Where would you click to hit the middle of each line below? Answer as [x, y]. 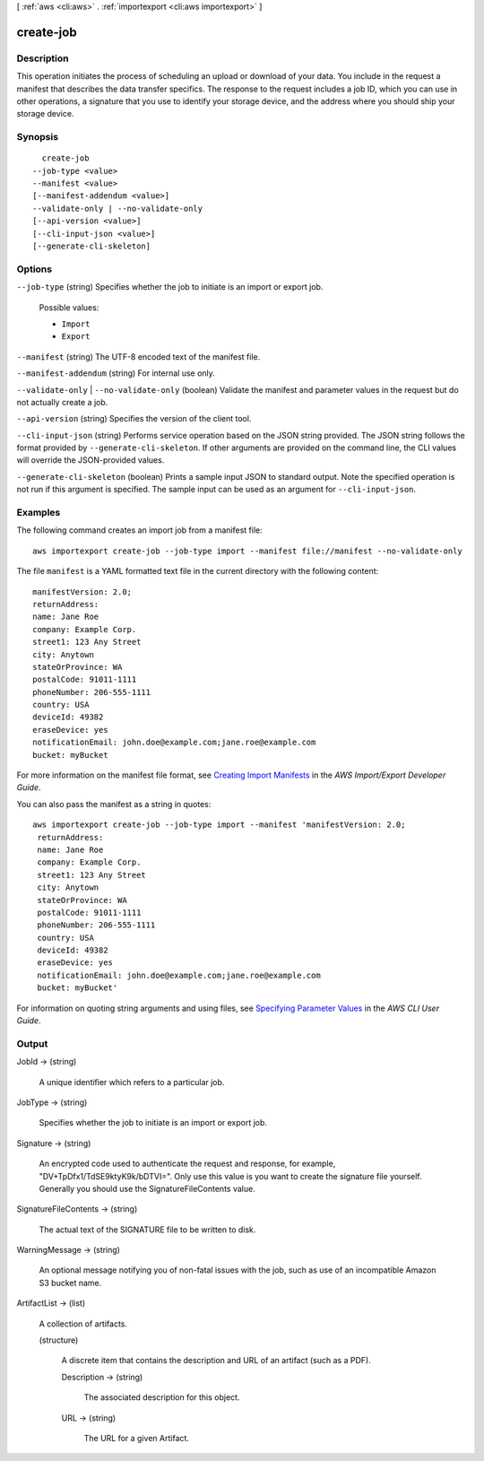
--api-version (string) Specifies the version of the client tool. [134, 419]
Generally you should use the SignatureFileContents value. [147, 1188]
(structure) [59, 1340]
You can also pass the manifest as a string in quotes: [114, 804]
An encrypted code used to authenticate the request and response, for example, [187, 1164]
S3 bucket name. [70, 1283]
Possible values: [69, 307]
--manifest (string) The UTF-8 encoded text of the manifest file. [138, 357]
